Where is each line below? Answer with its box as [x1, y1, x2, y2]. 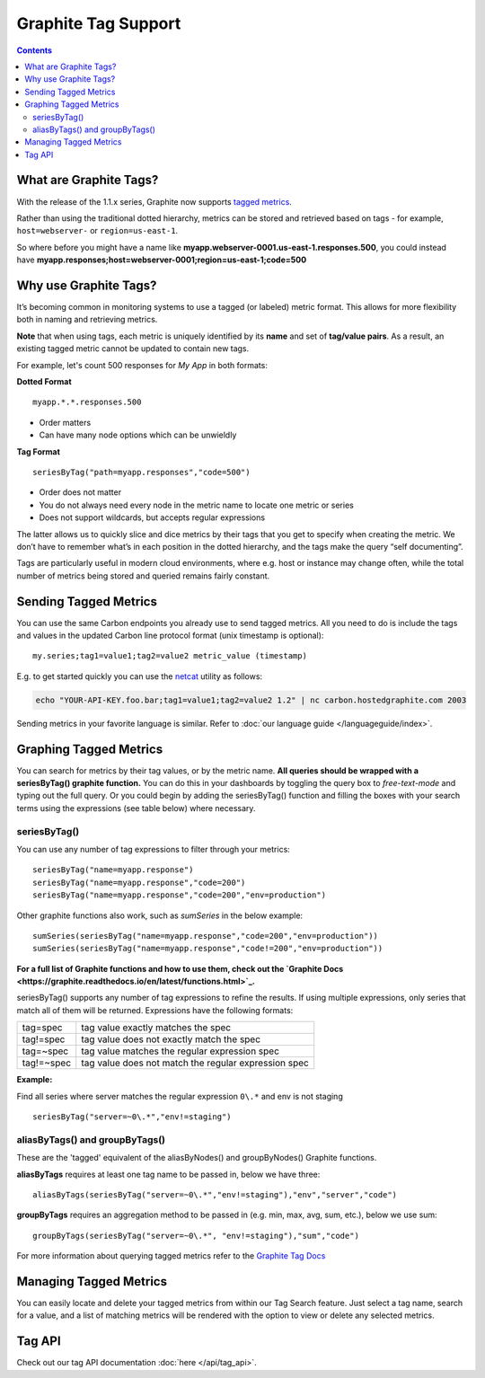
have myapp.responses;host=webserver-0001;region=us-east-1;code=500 [16, 254, 307, 265]
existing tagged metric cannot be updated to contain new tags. [16, 343, 250, 354]
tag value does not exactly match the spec [81, 1033, 260, 1046]
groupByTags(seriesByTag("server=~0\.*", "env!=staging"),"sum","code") [32, 1231, 359, 1241]
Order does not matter [39, 487, 121, 498]
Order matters [39, 417, 92, 428]
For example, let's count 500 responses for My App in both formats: [16, 359, 269, 370]
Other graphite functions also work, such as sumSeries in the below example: [16, 910, 304, 921]
